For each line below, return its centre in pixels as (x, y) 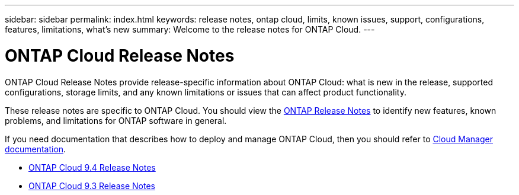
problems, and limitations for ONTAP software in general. (116, 120)
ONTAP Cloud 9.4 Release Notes (92, 167)
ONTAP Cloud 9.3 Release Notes (92, 186)
